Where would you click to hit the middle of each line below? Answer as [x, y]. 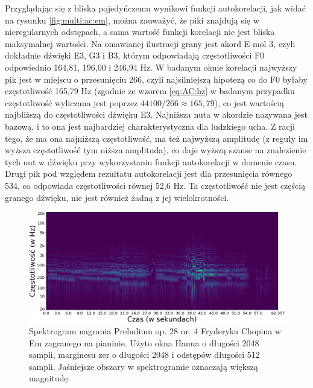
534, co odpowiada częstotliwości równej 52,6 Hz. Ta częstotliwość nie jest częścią [155, 185]
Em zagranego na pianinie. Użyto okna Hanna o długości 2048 [144, 342]
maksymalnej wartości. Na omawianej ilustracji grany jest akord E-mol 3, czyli [150, 43]
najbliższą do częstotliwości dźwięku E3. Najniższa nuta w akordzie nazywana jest [156, 114]
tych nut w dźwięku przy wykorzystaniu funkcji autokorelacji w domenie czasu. [151, 161]
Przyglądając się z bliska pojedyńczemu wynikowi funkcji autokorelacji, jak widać [156, 8]
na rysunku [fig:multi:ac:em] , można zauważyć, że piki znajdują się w [132, 20]
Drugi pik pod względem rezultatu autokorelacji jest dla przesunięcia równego [149, 173]
